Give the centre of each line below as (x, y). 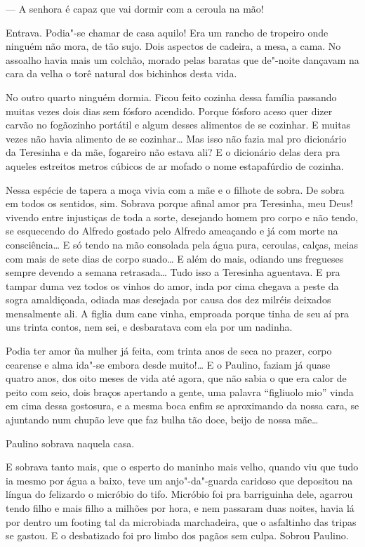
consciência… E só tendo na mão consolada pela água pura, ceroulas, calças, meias (182, 244)
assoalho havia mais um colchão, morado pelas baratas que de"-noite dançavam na (182, 59)
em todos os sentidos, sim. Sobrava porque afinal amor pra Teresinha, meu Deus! (179, 203)
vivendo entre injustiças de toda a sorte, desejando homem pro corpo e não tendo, (182, 217)
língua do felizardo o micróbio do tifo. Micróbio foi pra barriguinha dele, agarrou (179, 494)
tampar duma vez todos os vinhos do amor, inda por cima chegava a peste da (172, 285)
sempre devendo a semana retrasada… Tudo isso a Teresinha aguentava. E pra (173, 272)
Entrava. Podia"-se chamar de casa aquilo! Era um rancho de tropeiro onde (167, 32)
